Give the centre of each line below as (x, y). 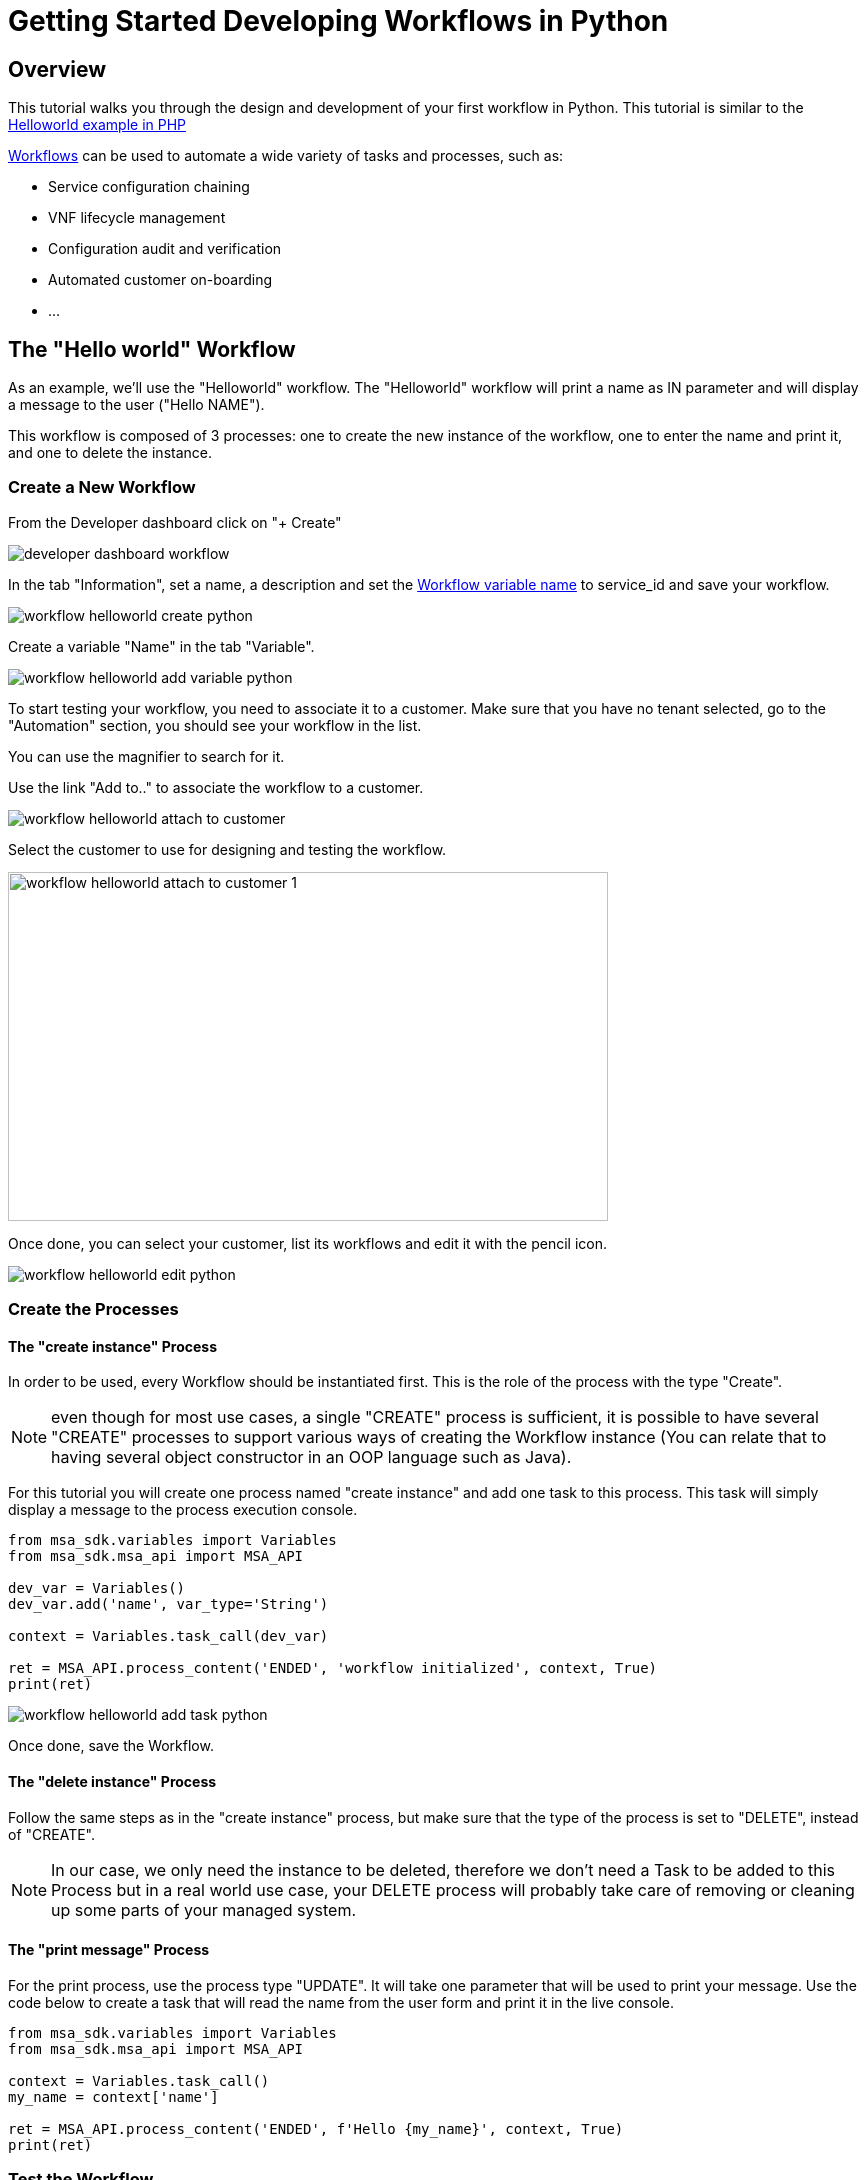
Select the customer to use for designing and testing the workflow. (227, 849)
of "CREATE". (52, 1834)
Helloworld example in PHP (97, 125)
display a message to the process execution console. (183, 1510)
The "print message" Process (109, 1950)
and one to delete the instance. (110, 453)
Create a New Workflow (102, 487)
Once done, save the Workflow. (111, 1746)
